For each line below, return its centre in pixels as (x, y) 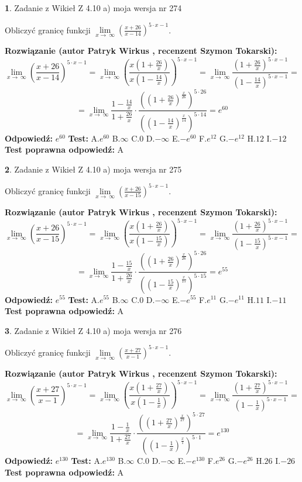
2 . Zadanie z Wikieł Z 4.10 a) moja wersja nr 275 (93, 169)
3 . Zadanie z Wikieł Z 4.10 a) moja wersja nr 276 (93, 330)
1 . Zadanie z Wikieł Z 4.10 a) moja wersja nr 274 (93, 8)
